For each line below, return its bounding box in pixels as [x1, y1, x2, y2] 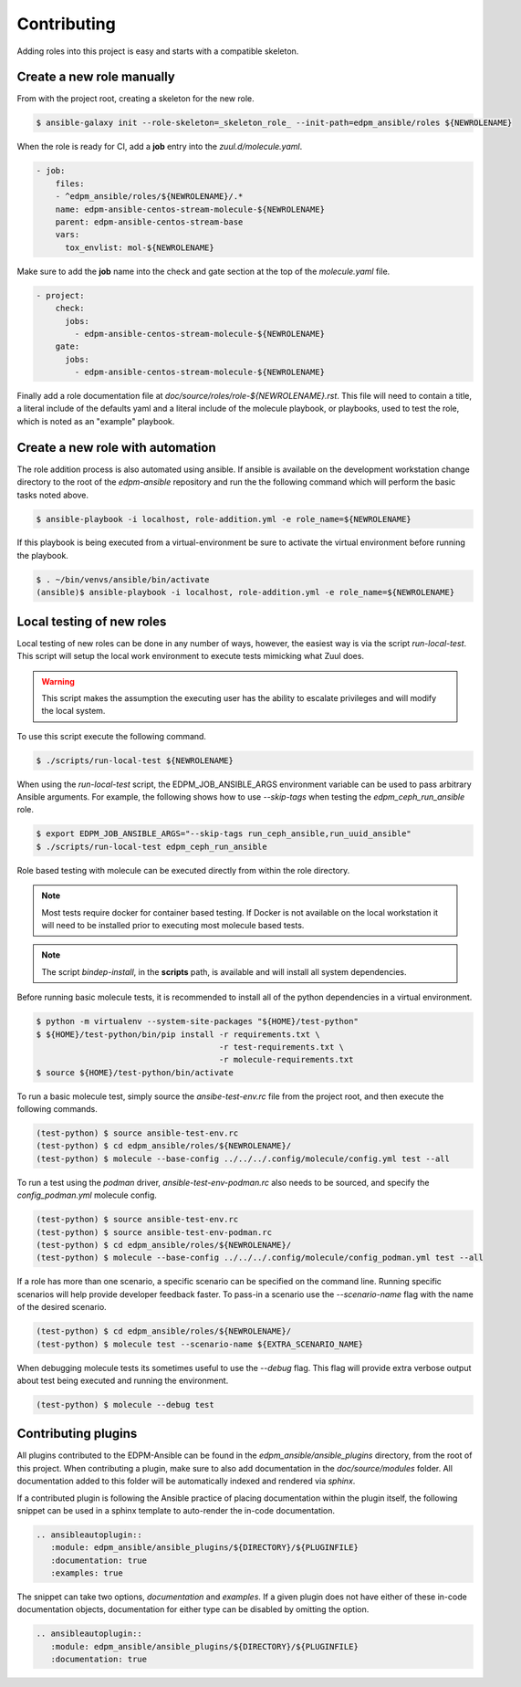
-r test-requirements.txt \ [218, 1042, 345, 1052]
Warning [41, 676, 75, 686]
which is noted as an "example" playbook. [16, 415, 175, 426]
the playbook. [16, 550, 68, 561]
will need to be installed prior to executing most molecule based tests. [41, 919, 305, 930]
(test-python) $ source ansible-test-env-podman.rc [36, 1227, 273, 1237]
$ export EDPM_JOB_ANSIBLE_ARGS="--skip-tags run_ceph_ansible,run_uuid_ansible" [36, 829, 412, 839]
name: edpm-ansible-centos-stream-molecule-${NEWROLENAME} [55, 204, 326, 215]
